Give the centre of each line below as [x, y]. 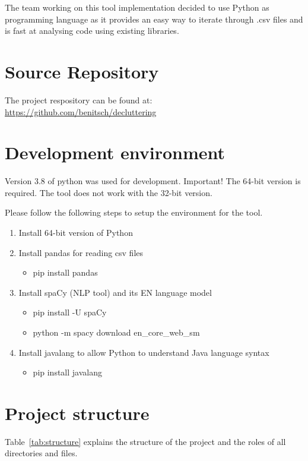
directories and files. [41, 453]
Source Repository [82, 71]
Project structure [77, 413]
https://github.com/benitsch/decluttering [81, 111]
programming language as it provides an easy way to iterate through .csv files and [154, 19]
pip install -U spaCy [70, 312]
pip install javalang [67, 372]
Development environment [115, 152]
